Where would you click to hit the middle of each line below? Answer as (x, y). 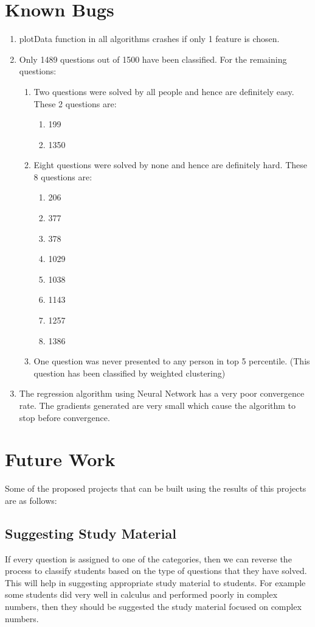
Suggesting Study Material (91, 533)
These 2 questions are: (75, 103)
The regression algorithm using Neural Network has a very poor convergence (162, 393)
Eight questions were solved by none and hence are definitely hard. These (170, 165)
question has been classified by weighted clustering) (130, 373)
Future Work (60, 459)
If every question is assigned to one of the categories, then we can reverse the (148, 558)
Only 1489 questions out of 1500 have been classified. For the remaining (153, 59)
